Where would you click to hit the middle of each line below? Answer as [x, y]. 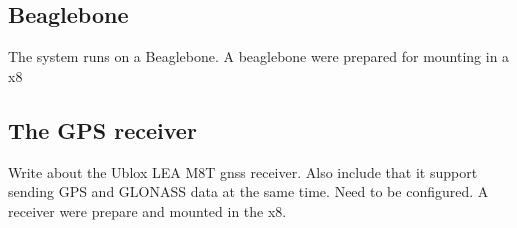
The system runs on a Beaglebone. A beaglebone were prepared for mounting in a [259, 56]
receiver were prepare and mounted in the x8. [147, 210]
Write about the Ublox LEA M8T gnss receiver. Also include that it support [243, 171]
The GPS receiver [102, 129]
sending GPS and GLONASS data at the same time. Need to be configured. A [248, 191]
